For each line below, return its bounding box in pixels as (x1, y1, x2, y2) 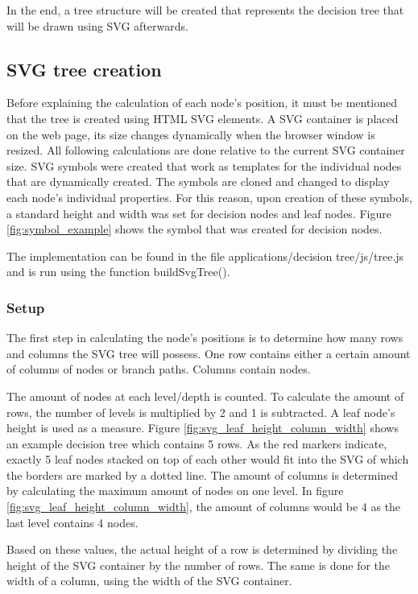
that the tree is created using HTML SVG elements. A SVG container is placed (6, 109, 399, 126)
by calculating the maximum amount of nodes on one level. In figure (6, 482, 344, 499)
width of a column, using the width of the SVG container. (6, 572, 292, 589)
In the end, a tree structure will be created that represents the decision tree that (6, 2, 404, 18)
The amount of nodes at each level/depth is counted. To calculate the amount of (6, 387, 404, 404)
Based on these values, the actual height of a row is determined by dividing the (6, 541, 398, 558)
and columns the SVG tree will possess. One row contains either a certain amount (6, 344, 411, 361)
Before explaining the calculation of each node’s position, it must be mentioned (6, 94, 398, 111)
